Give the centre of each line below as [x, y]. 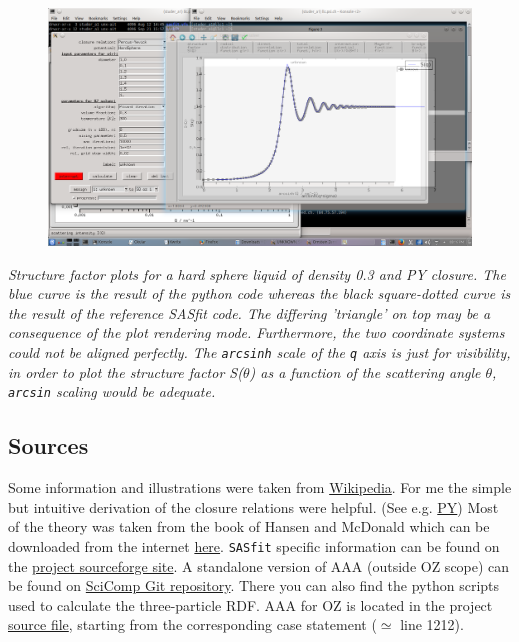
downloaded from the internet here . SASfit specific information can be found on [254, 545]
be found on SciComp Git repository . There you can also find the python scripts [254, 585]
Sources [48, 445]
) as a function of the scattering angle [365, 371]
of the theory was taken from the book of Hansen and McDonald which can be [249, 526]
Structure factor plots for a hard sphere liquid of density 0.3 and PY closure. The [257, 273]
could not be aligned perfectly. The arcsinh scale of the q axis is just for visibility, [259, 352]
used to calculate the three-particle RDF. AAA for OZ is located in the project [250, 604]
